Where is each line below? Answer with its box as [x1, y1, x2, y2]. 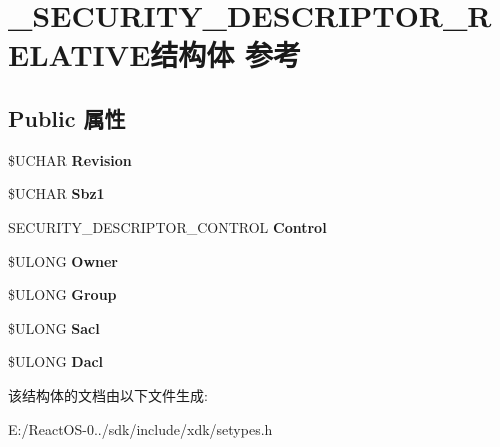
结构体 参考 [150, 34, 302, 75]
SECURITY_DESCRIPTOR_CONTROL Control [8, 216, 327, 237]
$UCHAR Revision [8, 149, 132, 170]
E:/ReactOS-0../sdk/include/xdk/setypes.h [8, 418, 273, 439]
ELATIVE [8, 34, 151, 75]
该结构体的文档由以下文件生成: [8, 384, 208, 405]
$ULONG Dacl [8, 351, 104, 372]
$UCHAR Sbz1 [8, 183, 105, 204]
